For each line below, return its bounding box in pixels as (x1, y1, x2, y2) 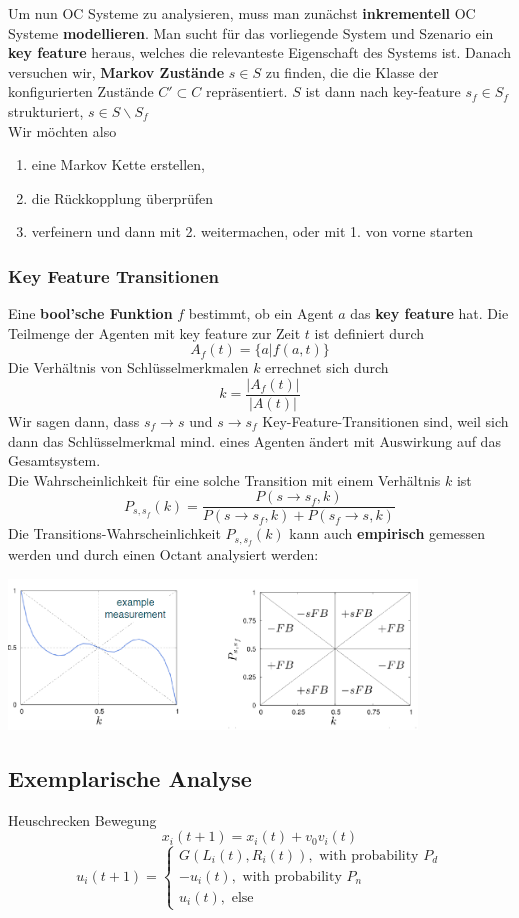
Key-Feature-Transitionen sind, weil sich (262, 411, 509, 431)
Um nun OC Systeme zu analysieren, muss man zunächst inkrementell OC (8, 3, 476, 23)
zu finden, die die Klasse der (265, 61, 439, 82)
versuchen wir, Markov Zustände (8, 61, 225, 82)
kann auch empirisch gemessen (289, 523, 486, 544)
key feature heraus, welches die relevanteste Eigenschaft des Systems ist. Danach (8, 42, 512, 63)
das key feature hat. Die (350, 303, 509, 324)
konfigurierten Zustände (8, 81, 154, 102)
